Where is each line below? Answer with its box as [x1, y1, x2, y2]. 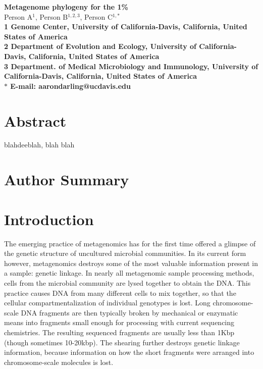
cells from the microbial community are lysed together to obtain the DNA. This [4, 277, 251, 288]
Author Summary [4, 169, 129, 190]
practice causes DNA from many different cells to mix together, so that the [4, 287, 236, 298]
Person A [4, 11, 33, 22]
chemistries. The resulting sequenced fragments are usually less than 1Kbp [4, 327, 235, 337]
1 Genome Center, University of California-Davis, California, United [4, 21, 247, 32]
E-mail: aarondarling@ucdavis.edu [10, 80, 131, 91]
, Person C [80, 11, 113, 22]
